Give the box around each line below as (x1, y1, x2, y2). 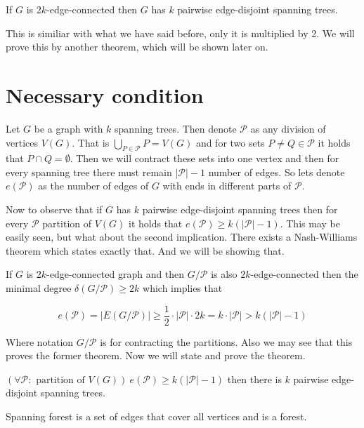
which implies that (143, 281, 223, 295)
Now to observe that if (6, 202, 103, 217)
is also (211, 267, 238, 281)
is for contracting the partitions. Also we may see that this (100, 334, 353, 349)
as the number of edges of (38, 178, 149, 193)
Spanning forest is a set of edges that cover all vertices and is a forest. (6, 409, 307, 424)
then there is (227, 371, 282, 386)
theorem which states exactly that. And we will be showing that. (6, 243, 285, 258)
